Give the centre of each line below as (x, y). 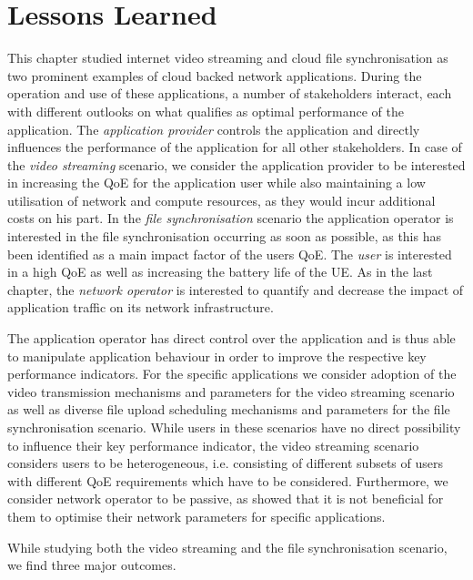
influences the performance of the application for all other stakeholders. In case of (235, 147)
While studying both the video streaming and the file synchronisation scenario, (227, 547)
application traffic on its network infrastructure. (141, 307)
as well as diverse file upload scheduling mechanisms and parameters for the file (229, 409)
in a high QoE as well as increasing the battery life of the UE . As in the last (220, 272)
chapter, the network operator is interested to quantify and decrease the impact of (236, 289)
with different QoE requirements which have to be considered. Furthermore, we (228, 480)
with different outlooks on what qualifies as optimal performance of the (206, 111)
